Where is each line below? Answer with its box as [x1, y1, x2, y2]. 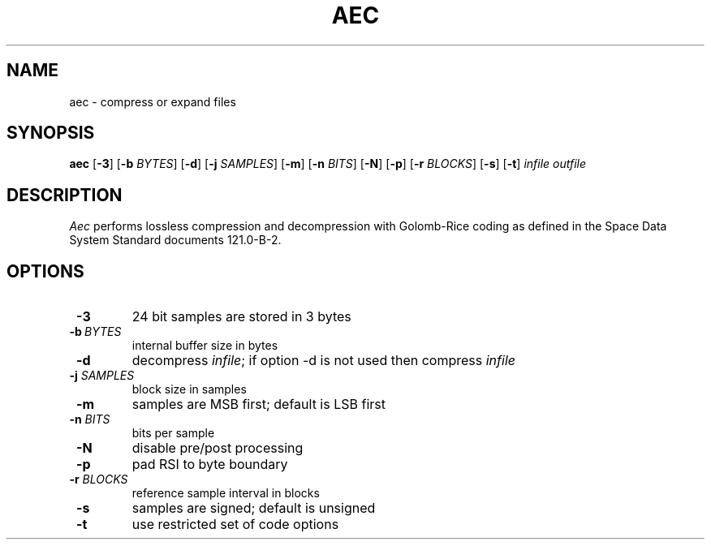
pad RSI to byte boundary [131, 456, 288, 473]
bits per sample [131, 426, 215, 441]
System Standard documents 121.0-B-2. [69, 233, 282, 247]
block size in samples [131, 382, 247, 397]
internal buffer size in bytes [131, 338, 278, 353]
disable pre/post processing [131, 440, 304, 457]
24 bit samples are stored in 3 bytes [131, 308, 351, 325]
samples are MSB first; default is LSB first [131, 396, 386, 413]
